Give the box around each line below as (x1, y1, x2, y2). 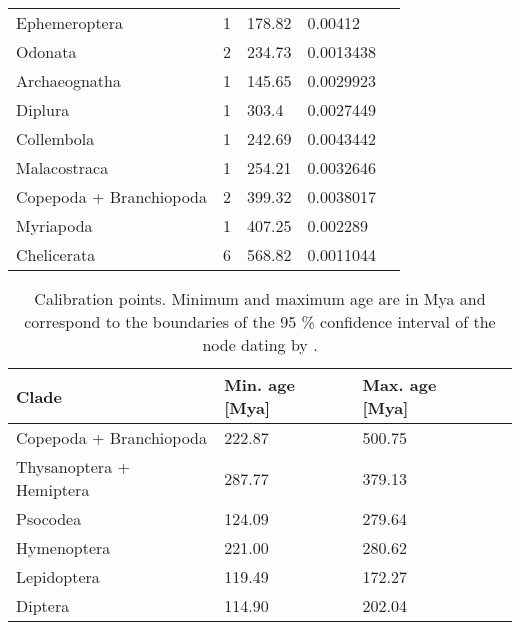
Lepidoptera (16, 565, 100, 588)
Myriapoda (16, 214, 93, 237)
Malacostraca (16, 156, 109, 179)
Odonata (16, 40, 77, 63)
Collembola (16, 127, 95, 150)
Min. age (224, 373, 295, 396)
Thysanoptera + (16, 455, 130, 478)
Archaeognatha (16, 69, 121, 92)
